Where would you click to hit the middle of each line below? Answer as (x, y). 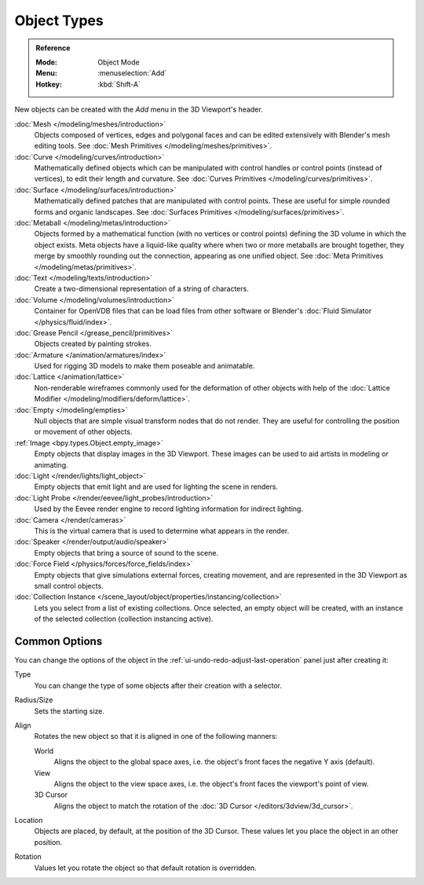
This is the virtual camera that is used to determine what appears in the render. (162, 531)
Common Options (58, 641)
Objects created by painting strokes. (93, 344)
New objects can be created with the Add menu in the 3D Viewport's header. (139, 109)
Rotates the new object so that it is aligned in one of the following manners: (156, 736)
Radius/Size (34, 700)
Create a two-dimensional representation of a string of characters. (141, 289)
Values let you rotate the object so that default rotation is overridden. (145, 868)
